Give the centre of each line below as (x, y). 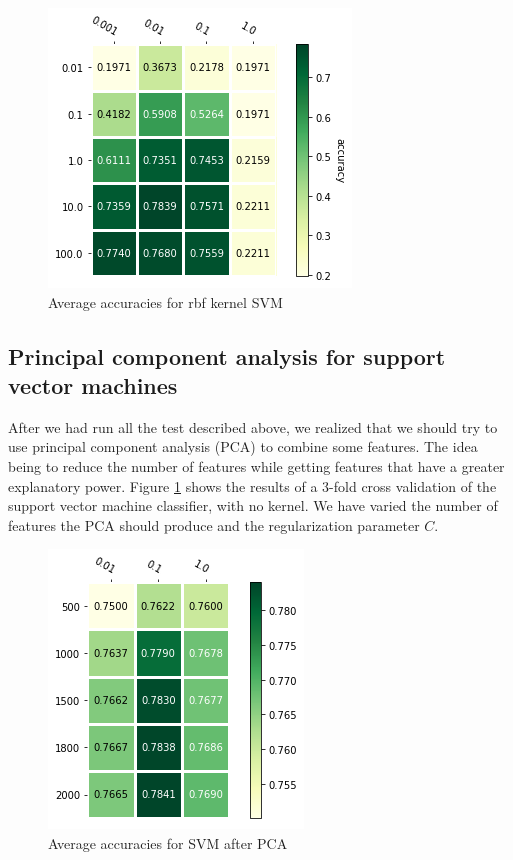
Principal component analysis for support (227, 355)
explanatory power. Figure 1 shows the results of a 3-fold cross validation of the (252, 485)
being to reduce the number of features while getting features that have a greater (256, 465)
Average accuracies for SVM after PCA (168, 842)
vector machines (93, 384)
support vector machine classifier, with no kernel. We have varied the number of (253, 505)
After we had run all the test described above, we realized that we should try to (253, 426)
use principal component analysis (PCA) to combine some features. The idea (243, 446)
